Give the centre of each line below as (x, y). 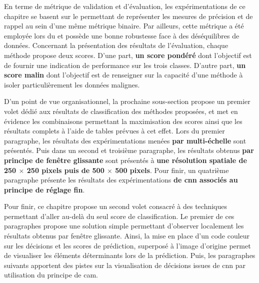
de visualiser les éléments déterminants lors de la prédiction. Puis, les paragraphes (130, 255)
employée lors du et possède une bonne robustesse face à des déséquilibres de (122, 35)
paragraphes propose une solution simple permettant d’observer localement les (124, 226)
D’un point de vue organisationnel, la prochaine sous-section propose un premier (127, 101)
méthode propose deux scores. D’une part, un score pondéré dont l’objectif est (128, 55)
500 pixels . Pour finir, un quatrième (172, 170)
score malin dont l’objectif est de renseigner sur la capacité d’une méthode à (123, 75)
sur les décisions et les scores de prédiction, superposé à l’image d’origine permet (127, 245)
